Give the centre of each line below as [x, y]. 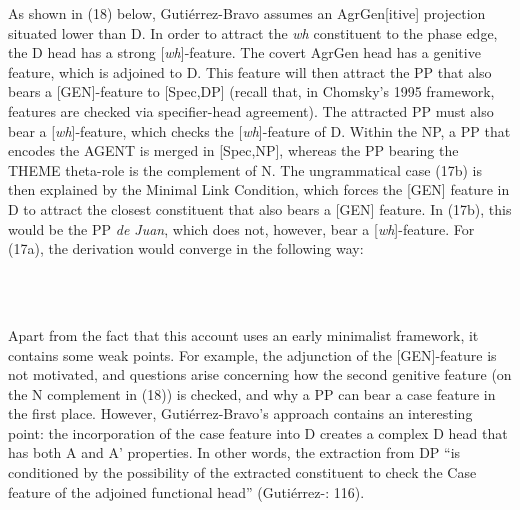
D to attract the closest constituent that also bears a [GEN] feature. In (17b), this [260, 208]
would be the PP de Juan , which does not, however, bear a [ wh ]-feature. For [241, 228]
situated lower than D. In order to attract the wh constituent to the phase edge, [253, 32]
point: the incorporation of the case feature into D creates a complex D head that [258, 432]
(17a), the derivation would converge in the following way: [186, 248]
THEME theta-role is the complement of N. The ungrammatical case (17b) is [245, 169]
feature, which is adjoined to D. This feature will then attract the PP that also [250, 71]
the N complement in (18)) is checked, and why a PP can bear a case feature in [252, 393]
